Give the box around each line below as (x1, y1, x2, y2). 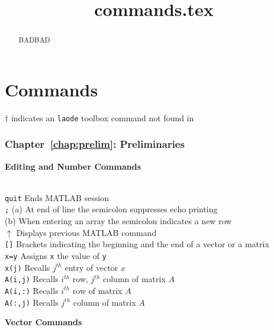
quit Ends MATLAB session (5, 191, 109, 203)
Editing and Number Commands (5, 160, 141, 172)
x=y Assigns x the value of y (5, 249, 107, 261)
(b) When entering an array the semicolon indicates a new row (5, 215, 232, 227)
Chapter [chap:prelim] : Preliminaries (5, 137, 185, 151)
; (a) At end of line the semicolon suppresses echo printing (5, 203, 218, 215)
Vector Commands (5, 316, 82, 328)
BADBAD (18, 35, 50, 45)
